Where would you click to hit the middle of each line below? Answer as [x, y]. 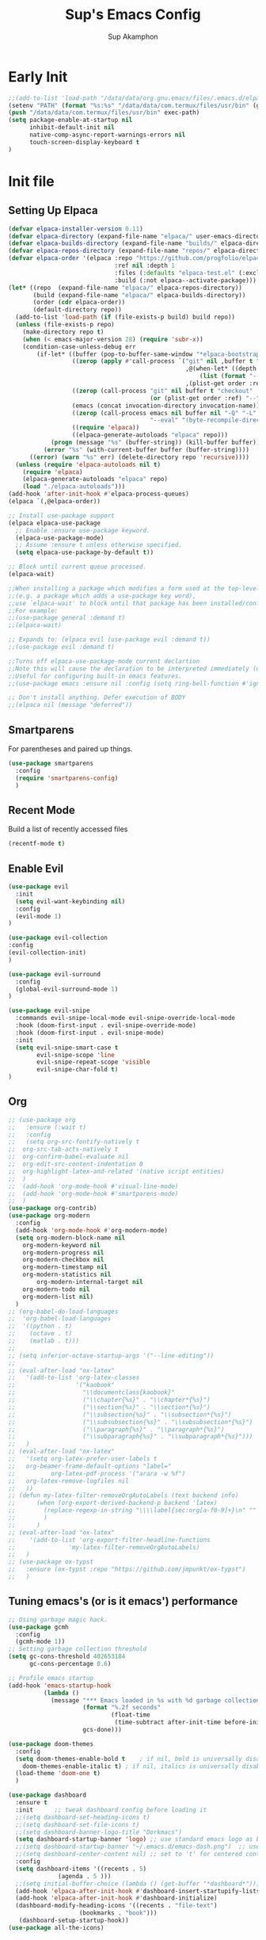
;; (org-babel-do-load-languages [63, 1312]
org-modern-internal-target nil [90, 1282]
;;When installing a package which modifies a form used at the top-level [134, 588]
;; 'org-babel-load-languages [60, 1319]
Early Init [38, 76]
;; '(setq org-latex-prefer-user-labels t [83, 1459]
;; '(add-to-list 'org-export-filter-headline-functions [110, 1540]
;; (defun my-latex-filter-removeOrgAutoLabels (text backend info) [123, 1495]
